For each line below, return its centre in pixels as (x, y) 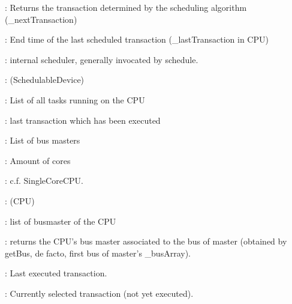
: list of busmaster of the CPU (61, 221)
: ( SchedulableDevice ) (45, 80)
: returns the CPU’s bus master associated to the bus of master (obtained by (146, 241)
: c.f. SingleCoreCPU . (44, 181)
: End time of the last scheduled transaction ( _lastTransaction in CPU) (137, 39)
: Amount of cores (38, 160)
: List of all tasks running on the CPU (75, 99)
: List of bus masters (43, 140)
